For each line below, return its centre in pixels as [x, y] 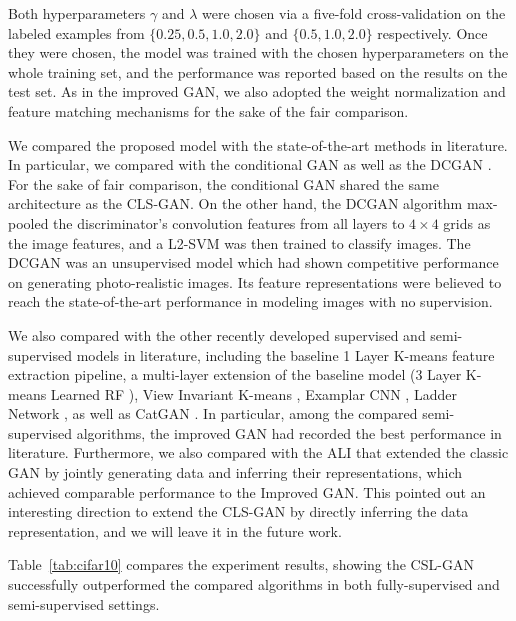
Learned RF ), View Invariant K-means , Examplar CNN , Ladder [253, 393]
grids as [467, 222]
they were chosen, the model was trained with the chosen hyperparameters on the [258, 52]
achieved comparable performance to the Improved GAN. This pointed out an [247, 491]
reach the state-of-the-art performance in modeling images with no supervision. [250, 301]
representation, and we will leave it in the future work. [175, 530]
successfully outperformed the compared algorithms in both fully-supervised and [254, 584]
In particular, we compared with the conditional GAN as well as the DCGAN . [250, 164]
